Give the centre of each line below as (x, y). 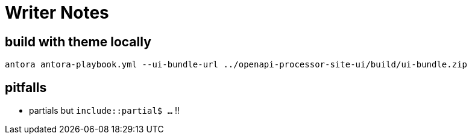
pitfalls (26, 87)
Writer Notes (57, 13)
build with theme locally (78, 42)
